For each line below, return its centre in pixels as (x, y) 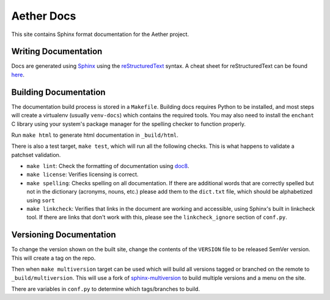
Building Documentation (59, 92)
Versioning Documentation (64, 235)
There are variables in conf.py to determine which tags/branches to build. (106, 289)
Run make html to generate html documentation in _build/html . (95, 135)
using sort (41, 200)
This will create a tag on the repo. (53, 258)
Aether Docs (44, 16)
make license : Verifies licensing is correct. (82, 175)
